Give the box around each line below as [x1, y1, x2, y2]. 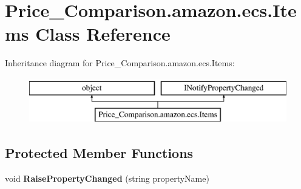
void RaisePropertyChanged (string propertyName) [5, 172, 209, 185]
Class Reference [35, 21, 171, 46]
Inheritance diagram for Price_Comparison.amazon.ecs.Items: [5, 57, 235, 69]
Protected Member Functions [5, 143, 194, 162]
